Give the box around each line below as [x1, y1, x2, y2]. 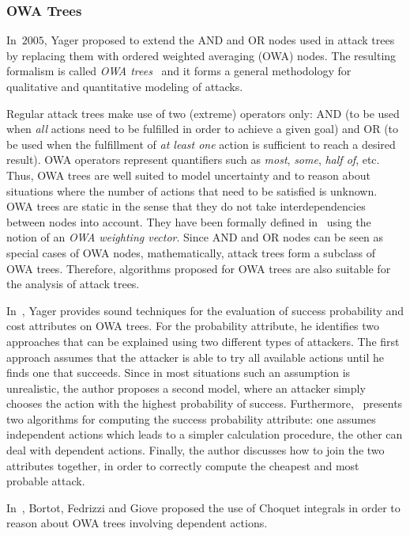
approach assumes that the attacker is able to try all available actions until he [6, 348, 385, 365]
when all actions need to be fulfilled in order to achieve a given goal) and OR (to [6, 120, 399, 137]
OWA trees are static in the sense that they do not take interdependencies [6, 198, 366, 215]
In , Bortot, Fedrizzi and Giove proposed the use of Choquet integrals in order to [6, 499, 401, 515]
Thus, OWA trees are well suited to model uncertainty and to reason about [6, 166, 371, 183]
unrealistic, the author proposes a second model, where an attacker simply [6, 379, 366, 396]
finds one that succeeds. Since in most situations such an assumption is [6, 364, 351, 381]
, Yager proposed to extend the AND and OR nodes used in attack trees [43, 32, 395, 48]
